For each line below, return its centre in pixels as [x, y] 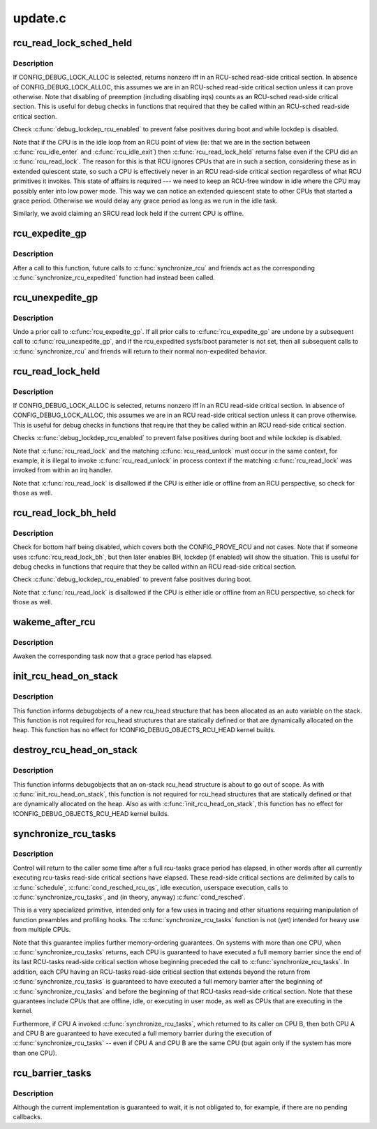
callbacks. [28, 1117]
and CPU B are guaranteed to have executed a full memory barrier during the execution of [142, 1033]
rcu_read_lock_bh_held [65, 512]
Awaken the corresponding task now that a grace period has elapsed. [113, 656]
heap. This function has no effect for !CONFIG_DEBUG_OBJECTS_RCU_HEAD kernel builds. [144, 730]
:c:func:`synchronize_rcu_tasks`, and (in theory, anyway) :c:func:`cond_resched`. [129, 897]
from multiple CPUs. [42, 930]
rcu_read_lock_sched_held [73, 43]
